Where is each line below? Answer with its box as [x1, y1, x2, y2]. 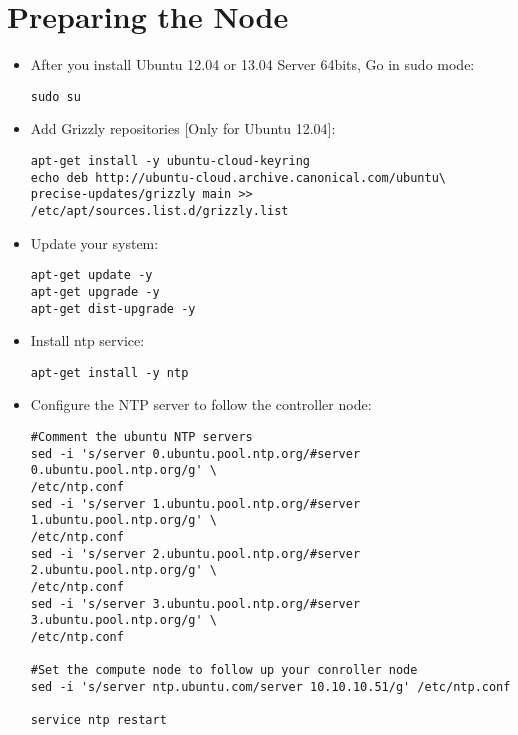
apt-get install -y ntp [30, 365, 189, 380]
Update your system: [30, 232, 159, 253]
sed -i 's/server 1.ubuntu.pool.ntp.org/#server [30, 496, 361, 511]
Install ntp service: [30, 330, 145, 351]
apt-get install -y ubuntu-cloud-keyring [30, 153, 310, 168]
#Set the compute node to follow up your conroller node [30, 663, 418, 678]
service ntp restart [30, 713, 167, 728]
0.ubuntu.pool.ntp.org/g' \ [30, 463, 217, 478]
